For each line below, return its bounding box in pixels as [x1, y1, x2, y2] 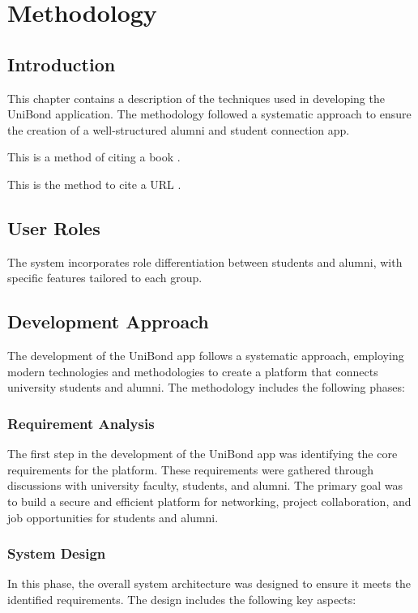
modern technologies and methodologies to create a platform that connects [7, 362, 378, 379]
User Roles [7, 215, 100, 240]
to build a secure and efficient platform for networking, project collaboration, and [7, 492, 412, 509]
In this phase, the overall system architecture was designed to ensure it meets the [7, 575, 412, 592]
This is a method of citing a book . [7, 148, 181, 165]
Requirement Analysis [7, 413, 155, 433]
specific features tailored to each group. [7, 269, 203, 286]
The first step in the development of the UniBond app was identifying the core [7, 445, 398, 462]
